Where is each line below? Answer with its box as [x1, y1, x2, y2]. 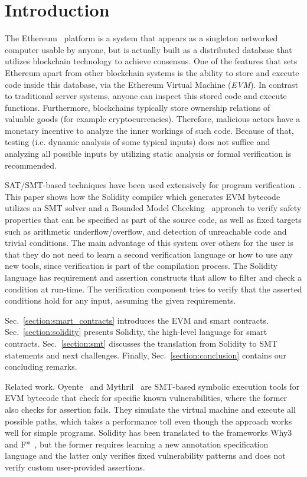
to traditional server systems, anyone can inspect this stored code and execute [5, 90, 287, 102]
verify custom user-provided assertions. [5, 460, 145, 473]
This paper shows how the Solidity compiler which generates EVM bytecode [5, 190, 280, 202]
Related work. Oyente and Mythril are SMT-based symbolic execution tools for [5, 380, 300, 392]
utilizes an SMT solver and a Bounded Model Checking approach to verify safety [5, 202, 302, 214]
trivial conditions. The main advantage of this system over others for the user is [5, 236, 293, 249]
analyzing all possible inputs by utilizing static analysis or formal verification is [5, 147, 292, 160]
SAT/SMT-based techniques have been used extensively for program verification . [5, 179, 302, 191]
